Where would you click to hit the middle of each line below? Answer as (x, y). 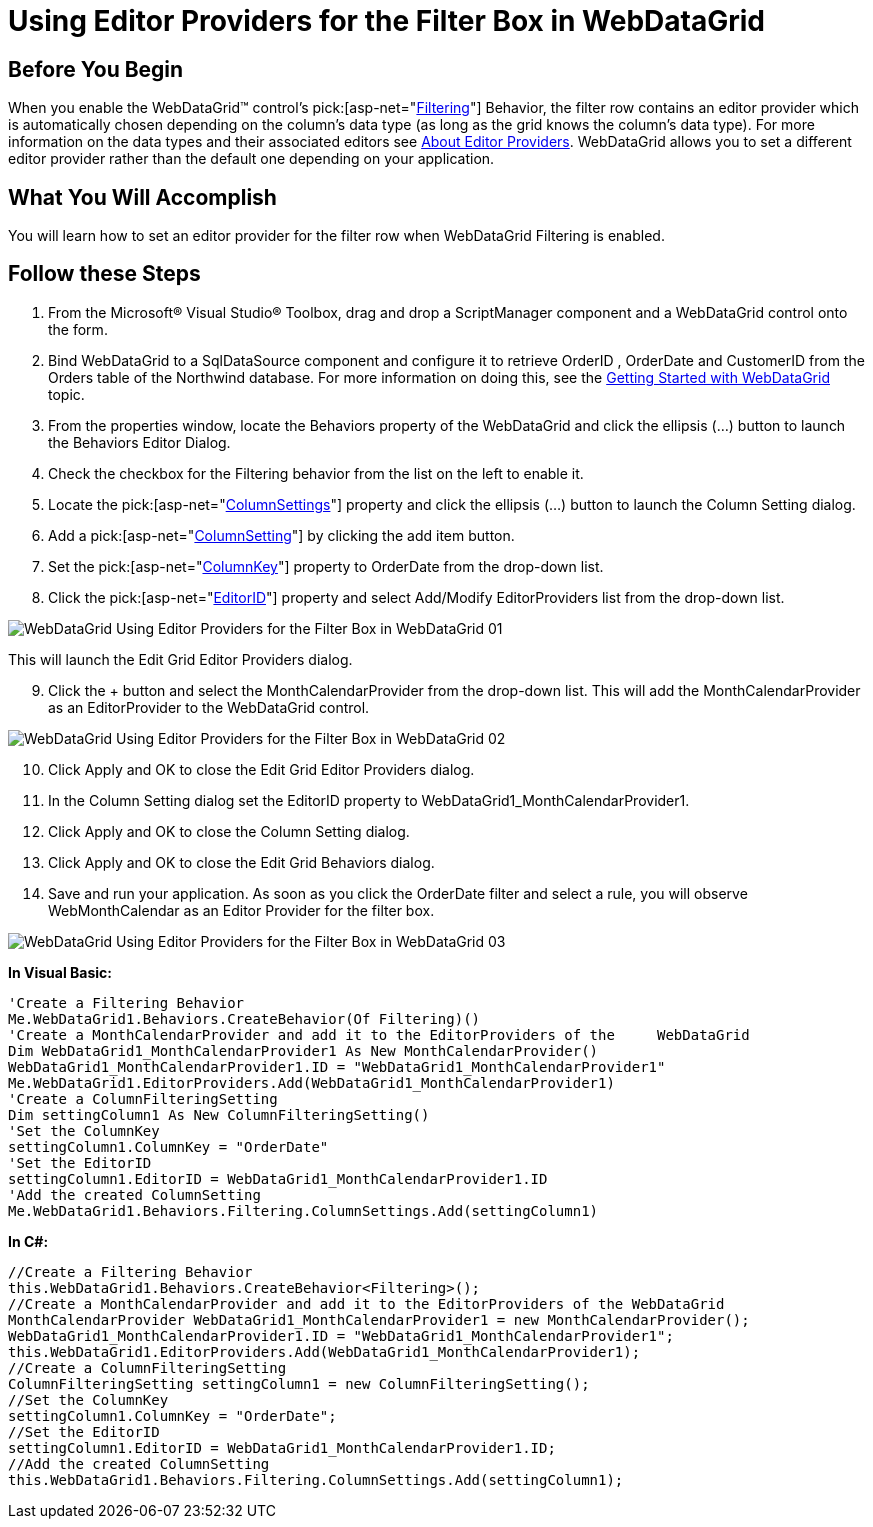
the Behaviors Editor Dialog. (139, 442)
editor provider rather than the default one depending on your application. (251, 159)
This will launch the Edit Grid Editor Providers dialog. (180, 659)
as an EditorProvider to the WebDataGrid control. (209, 707)
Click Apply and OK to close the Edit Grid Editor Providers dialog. (261, 769)
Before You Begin (96, 69)
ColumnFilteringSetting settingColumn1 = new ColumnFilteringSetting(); (299, 1383)
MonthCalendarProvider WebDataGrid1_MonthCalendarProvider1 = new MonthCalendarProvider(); (379, 1319)
